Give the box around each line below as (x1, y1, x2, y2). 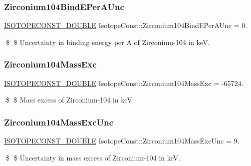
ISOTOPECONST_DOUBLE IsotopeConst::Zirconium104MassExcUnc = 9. (4, 135, 239, 146)
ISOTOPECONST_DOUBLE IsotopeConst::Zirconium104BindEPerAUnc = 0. (4, 20, 247, 30)
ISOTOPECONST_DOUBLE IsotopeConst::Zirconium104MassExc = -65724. (4, 77, 243, 88)
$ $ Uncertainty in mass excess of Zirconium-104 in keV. (6, 152, 180, 162)
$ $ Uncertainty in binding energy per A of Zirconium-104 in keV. (6, 36, 210, 47)
